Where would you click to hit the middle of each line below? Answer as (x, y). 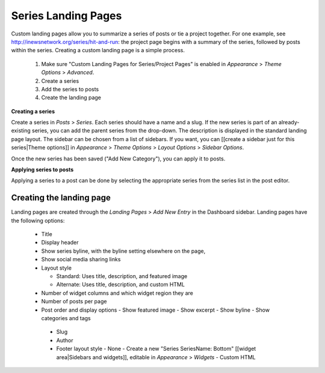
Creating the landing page (61, 198)
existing (21, 131)
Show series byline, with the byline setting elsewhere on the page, (123, 251)
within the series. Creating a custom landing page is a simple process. (98, 50)
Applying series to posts (42, 170)
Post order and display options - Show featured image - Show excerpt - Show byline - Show (156, 310)
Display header (60, 243)
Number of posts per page (74, 302)
